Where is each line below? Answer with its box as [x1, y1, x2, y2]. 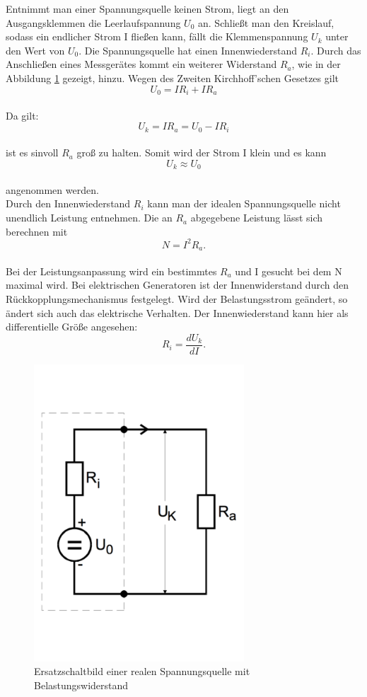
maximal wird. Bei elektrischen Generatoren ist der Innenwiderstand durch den [6, 277, 349, 292]
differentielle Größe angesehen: [6, 319, 138, 334]
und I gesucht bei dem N [235, 263, 342, 278]
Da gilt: [6, 108, 39, 122]
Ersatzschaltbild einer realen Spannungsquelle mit [34, 664, 250, 679]
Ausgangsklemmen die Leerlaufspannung [6, 15, 181, 30]
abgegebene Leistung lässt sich [190, 210, 323, 225]
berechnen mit [6, 224, 68, 238]
